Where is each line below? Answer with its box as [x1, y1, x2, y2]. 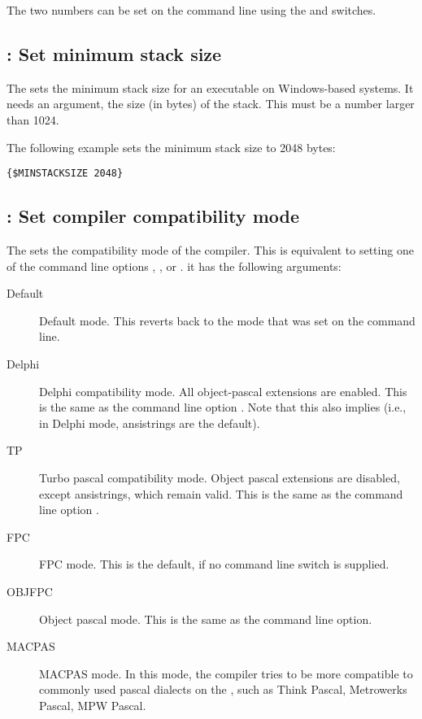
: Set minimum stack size [7, 41, 222, 66]
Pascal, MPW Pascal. [39, 696, 146, 713]
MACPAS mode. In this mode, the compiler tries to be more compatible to [39, 665, 413, 682]
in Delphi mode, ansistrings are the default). [39, 414, 260, 431]
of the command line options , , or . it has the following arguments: [7, 257, 342, 274]
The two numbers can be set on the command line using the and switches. [7, 2, 376, 18]
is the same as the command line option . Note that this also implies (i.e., [39, 399, 407, 416]
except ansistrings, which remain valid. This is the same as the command [39, 485, 403, 502]
